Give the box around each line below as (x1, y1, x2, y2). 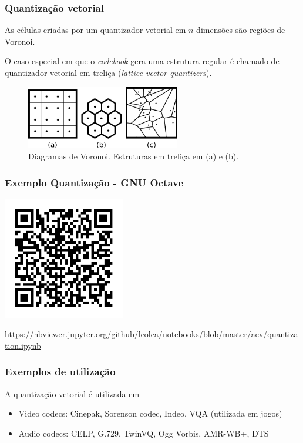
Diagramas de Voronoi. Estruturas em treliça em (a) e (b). (28, 150, 239, 162)
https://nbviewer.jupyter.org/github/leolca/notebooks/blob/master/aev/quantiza (5, 328, 298, 340)
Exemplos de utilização (5, 364, 116, 379)
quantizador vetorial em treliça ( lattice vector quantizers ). (5, 66, 212, 78)
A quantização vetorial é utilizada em (5, 387, 140, 399)
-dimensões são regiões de (193, 24, 285, 36)
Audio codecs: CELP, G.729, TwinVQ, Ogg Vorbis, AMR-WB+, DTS (18, 427, 269, 439)
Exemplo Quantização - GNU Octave (5, 175, 184, 189)
